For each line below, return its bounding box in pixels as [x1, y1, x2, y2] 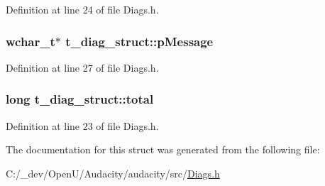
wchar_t [6, 32, 55, 50]
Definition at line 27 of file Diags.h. [6, 60, 159, 75]
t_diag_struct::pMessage [65, 32, 214, 50]
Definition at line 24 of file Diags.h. [6, 2, 159, 16]
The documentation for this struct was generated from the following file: [6, 142, 320, 157]
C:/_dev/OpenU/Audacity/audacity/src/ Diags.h [6, 165, 220, 180]
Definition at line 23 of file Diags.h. [6, 118, 159, 133]
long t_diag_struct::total [6, 90, 154, 108]
